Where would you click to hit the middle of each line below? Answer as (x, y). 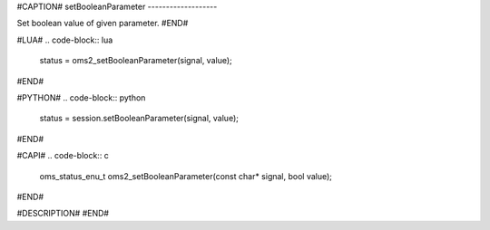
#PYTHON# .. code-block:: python (81, 97)
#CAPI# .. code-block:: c (63, 156)
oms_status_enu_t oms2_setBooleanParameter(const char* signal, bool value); (186, 176)
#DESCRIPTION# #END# (63, 214)
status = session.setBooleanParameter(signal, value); (139, 119)
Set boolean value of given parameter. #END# (103, 24)
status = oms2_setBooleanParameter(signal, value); (136, 61)
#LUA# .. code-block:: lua (65, 40)
